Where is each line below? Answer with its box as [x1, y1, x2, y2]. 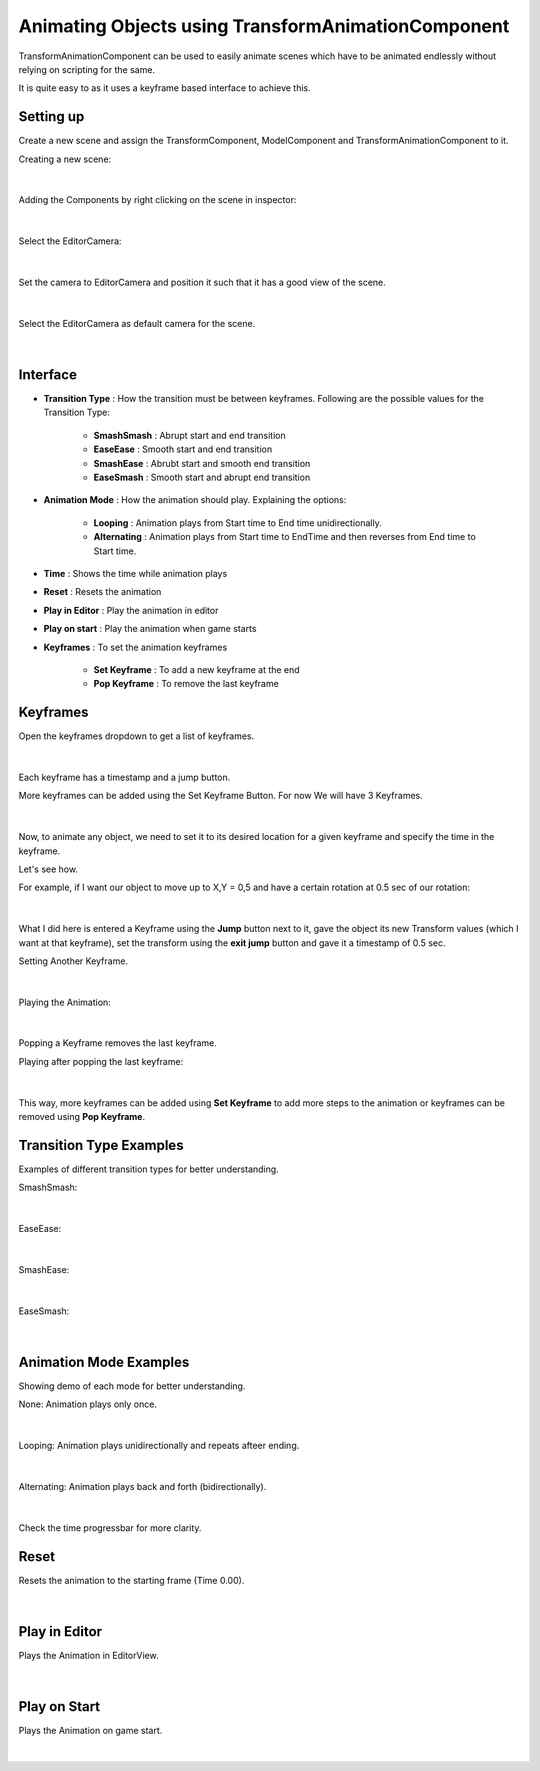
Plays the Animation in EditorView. [18, 1649, 159, 1661]
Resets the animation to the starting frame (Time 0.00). [18, 1574, 245, 1586]
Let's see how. [18, 863, 79, 875]
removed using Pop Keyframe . [18, 1111, 146, 1123]
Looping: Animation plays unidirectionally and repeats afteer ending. [18, 1440, 300, 1452]
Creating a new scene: [18, 153, 112, 165]
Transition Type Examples [18, 1136, 184, 1154]
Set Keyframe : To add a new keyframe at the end [93, 663, 300, 675]
